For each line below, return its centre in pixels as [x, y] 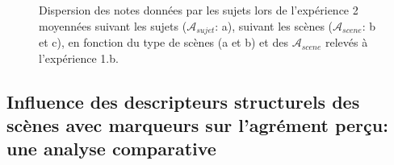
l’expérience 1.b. [79, 58]
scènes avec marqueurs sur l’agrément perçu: [197, 125]
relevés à [346, 42]
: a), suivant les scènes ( [274, 25]
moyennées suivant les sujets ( [113, 25]
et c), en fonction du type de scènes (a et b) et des [163, 42]
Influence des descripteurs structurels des [183, 101]
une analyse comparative [111, 148]
